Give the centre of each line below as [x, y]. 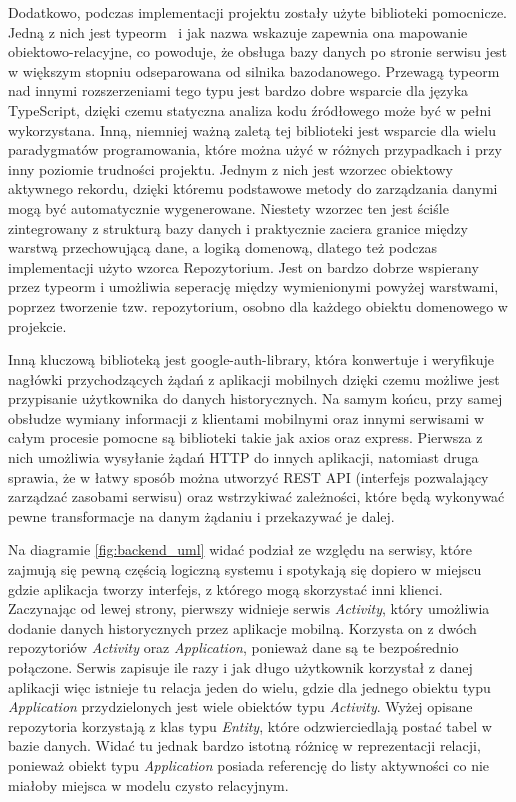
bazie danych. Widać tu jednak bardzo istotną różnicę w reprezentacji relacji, [244, 745]
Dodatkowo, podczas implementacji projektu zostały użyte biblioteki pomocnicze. [257, 12]
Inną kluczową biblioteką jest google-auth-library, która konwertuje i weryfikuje [251, 359]
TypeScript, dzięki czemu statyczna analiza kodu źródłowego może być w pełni [250, 109]
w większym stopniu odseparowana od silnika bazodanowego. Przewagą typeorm [254, 70]
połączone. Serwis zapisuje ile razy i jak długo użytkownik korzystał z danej [240, 667]
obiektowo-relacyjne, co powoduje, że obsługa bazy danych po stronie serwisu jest [258, 51]
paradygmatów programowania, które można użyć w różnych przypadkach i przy [255, 149]
